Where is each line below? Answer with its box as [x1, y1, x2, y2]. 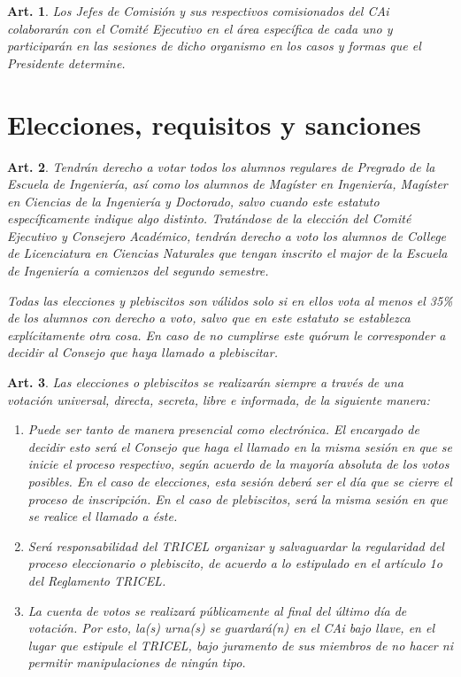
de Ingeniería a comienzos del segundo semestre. [7, 261, 269, 280]
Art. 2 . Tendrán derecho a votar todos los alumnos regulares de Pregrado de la [7, 157, 435, 175]
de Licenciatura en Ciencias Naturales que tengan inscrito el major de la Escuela [7, 244, 448, 262]
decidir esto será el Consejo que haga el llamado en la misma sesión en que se [27, 437, 452, 455]
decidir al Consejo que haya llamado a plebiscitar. [7, 343, 278, 362]
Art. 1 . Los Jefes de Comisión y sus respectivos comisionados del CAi [7, 2, 389, 19]
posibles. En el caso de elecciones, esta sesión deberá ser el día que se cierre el [27, 472, 452, 490]
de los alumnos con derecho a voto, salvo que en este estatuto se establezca [7, 308, 411, 327]
